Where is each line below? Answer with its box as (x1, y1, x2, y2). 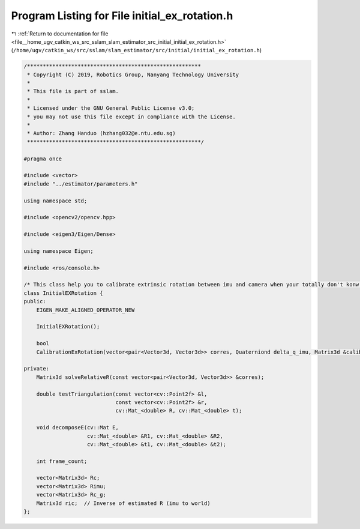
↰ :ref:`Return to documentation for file (11, 30, 109, 37)
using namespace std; (23, 197, 88, 204)
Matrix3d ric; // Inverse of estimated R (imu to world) (36, 500, 211, 507)
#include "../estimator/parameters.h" (23, 180, 138, 187)
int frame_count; (36, 458, 88, 465)
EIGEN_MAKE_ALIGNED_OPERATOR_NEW (36, 306, 135, 313)
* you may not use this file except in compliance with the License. (27, 113, 236, 120)
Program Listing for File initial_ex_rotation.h (11, 9, 233, 22)
